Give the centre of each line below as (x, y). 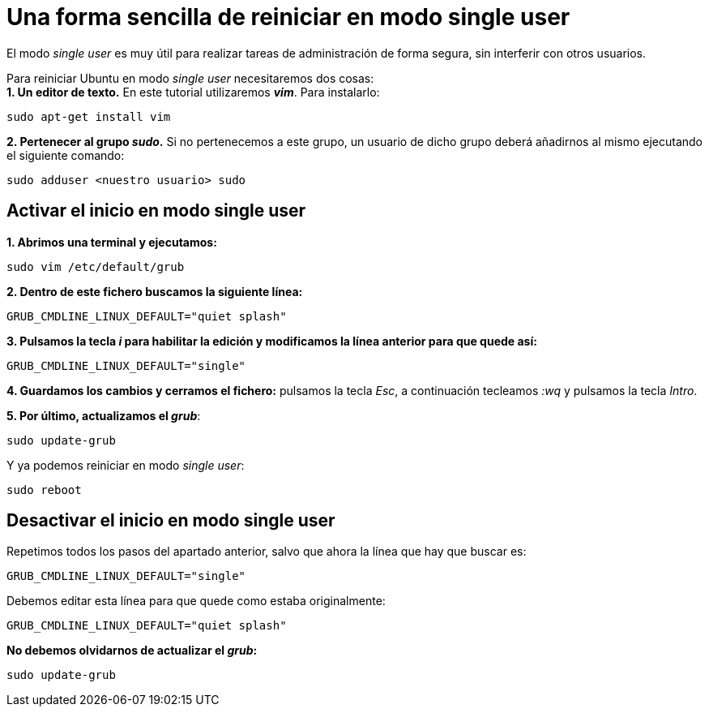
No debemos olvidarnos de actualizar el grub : (132, 651)
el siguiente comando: (66, 155)
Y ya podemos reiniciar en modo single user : (126, 465)
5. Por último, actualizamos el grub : (104, 415)
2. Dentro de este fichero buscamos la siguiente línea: (155, 291)
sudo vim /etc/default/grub (96, 266)
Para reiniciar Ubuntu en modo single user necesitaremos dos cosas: (190, 78)
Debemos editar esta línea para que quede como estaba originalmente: (196, 601)
